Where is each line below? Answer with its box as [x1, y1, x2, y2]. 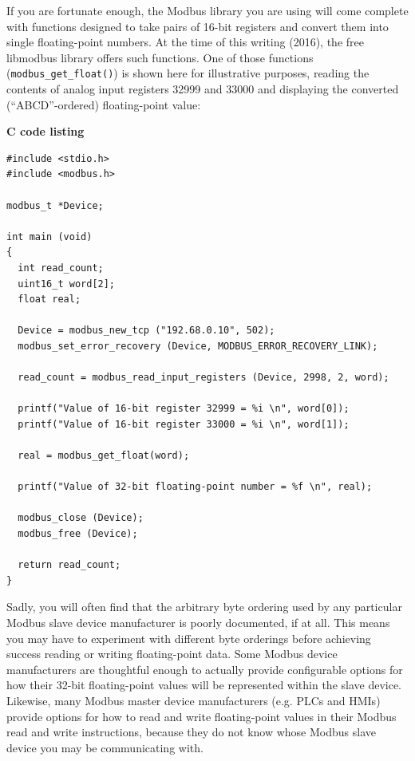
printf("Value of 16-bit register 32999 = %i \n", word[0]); [18, 403, 350, 415]
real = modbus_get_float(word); [18, 450, 190, 462]
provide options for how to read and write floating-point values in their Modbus [6, 708, 397, 724]
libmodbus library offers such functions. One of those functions [6, 49, 314, 65]
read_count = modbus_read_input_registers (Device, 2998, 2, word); [18, 372, 389, 384]
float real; [18, 294, 81, 306]
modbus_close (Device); [18, 512, 144, 524]
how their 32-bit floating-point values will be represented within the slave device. [6, 676, 402, 693]
